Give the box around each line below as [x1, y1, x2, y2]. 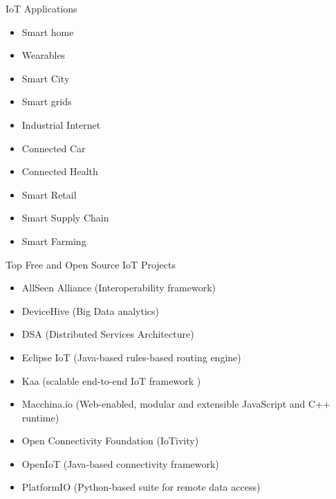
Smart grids [21, 94, 72, 109]
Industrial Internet [21, 117, 101, 131]
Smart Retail [21, 187, 77, 201]
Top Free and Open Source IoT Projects [6, 257, 176, 271]
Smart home [21, 24, 74, 39]
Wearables [21, 48, 66, 62]
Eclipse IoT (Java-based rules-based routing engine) [21, 350, 241, 364]
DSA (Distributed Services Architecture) [21, 327, 194, 341]
